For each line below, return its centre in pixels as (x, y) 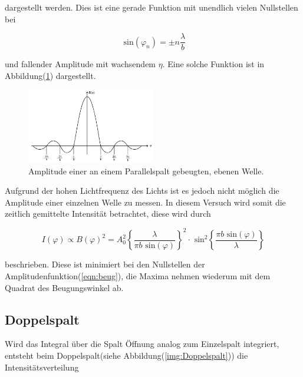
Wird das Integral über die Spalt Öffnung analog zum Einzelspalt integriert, (142, 344)
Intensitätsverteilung (42, 367)
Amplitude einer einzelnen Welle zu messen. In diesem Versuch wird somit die (145, 202)
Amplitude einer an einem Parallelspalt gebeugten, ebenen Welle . (146, 171)
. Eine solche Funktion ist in (213, 64)
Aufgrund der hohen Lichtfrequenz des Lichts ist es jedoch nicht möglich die (142, 191)
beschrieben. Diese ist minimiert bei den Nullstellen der (105, 264)
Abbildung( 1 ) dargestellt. (50, 75)
